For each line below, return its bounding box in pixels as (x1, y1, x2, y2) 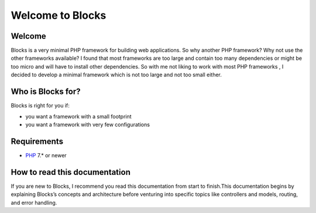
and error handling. (11, 199, 57, 206)
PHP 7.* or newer (25, 151, 67, 158)
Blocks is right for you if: (11, 102, 70, 109)
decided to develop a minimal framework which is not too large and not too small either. (11, 71, 222, 79)
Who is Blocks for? (11, 87, 81, 97)
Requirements (11, 136, 64, 146)
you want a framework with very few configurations (25, 121, 150, 128)
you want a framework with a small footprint (25, 113, 132, 120)
